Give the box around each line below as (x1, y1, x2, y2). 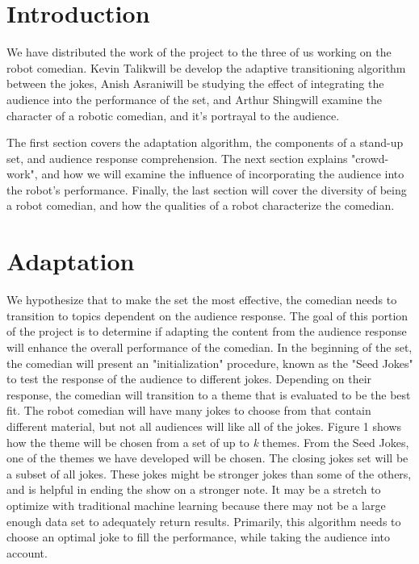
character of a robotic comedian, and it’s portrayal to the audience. (6, 107, 340, 123)
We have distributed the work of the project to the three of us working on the (6, 44, 392, 61)
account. (6, 544, 48, 561)
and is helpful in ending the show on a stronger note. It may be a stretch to (6, 481, 381, 498)
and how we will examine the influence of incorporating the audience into (41, 165, 404, 182)
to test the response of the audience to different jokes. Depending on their (6, 370, 372, 387)
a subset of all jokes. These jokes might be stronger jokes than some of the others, (6, 465, 412, 482)
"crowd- (351, 149, 389, 166)
